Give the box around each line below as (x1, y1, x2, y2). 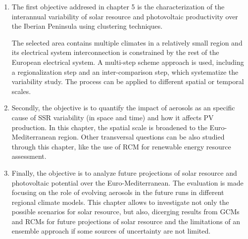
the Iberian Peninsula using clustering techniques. (11, 21, 163, 31)
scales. (11, 86, 31, 96)
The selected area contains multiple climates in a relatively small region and (11, 37, 243, 48)
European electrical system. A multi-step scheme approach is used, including (11, 56, 244, 67)
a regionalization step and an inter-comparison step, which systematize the (11, 66, 239, 77)
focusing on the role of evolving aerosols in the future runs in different (11, 187, 224, 197)
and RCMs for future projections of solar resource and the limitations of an (11, 216, 241, 226)
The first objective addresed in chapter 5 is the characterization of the (11, 1, 225, 11)
